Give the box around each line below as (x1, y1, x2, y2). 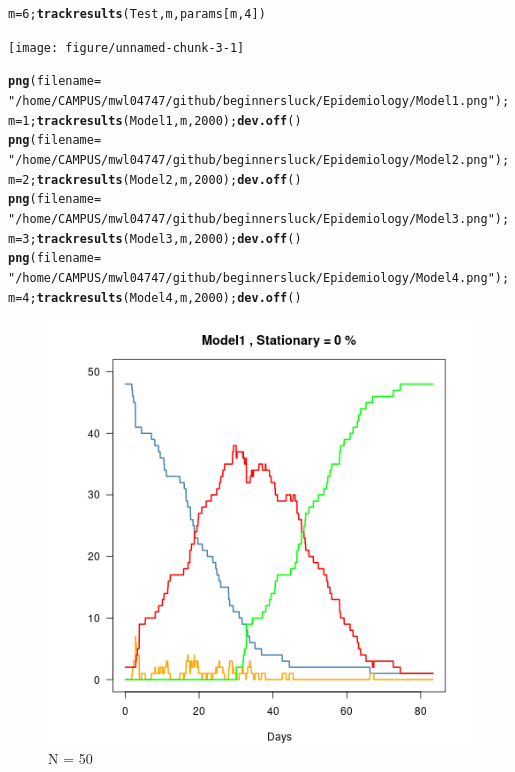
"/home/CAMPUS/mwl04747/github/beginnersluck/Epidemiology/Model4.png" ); (8, 270, 510, 285)
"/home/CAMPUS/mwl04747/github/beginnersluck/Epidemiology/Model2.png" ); (8, 152, 510, 167)
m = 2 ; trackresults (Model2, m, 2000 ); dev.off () (8, 172, 302, 187)
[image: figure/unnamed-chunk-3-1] (8, 40, 245, 55)
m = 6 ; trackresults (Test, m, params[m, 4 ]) (8, 7, 266, 21)
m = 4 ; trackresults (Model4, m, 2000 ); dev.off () (8, 290, 302, 305)
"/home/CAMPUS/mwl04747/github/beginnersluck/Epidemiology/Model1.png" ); (8, 93, 510, 108)
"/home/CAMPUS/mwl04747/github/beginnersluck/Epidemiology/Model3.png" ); (8, 211, 510, 226)
